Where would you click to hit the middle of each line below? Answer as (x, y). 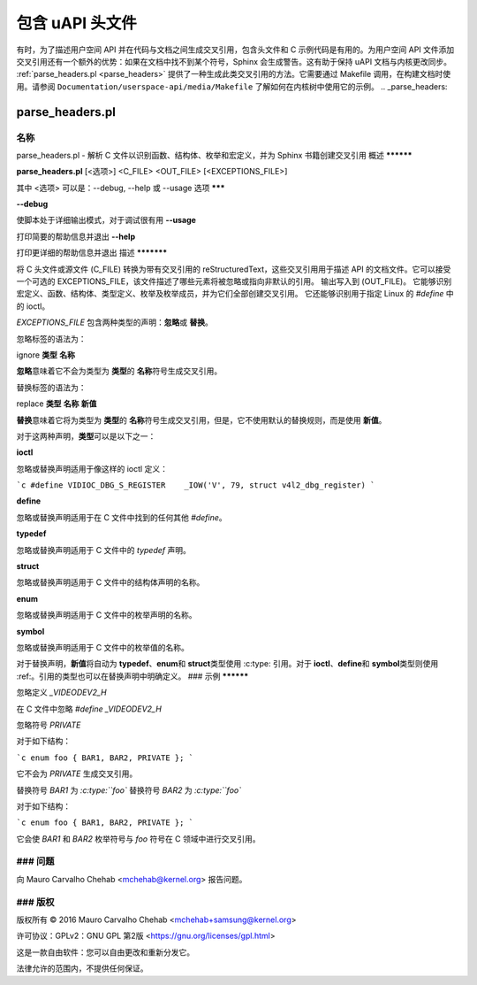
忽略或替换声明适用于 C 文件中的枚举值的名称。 (103, 647)
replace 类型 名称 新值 (57, 404)
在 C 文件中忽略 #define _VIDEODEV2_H (89, 709)
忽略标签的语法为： (51, 339)
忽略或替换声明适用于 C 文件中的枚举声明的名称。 (107, 615)
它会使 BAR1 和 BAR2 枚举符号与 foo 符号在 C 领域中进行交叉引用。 (138, 839)
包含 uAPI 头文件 (76, 23)
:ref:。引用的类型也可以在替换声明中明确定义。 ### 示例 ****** (132, 676)
